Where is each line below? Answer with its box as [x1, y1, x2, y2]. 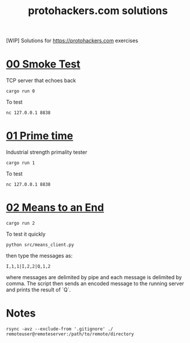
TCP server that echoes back [6, 77, 76, 84]
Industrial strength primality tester [6, 149, 87, 156]
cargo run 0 [6, 88, 35, 94]
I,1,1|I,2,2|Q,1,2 [6, 263, 51, 269]
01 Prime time [6, 129, 73, 143]
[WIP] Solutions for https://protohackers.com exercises [6, 37, 139, 44]
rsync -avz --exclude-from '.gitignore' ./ [6, 326, 114, 332]
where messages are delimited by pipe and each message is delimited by [6, 274, 182, 280]
